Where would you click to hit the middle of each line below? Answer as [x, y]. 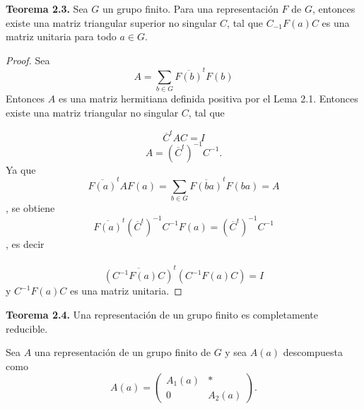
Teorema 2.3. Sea [47, 8]
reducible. [27, 328]
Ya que [21, 169]
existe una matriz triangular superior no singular [111, 22]
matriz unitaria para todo [61, 36]
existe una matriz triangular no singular [92, 113]
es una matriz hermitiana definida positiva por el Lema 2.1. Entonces [208, 99]
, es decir [25, 243]
